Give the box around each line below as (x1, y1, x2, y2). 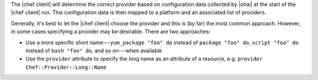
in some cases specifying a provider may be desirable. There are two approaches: (11, 28, 211, 35)
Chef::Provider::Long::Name (25, 64, 107, 71)
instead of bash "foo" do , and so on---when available (25, 47, 162, 54)
